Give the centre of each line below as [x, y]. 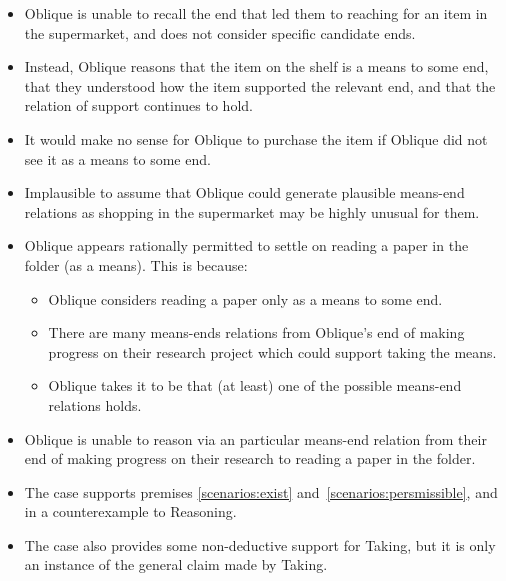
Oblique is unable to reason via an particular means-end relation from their [255, 438]
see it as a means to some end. [117, 158]
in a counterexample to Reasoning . [130, 511]
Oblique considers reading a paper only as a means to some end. [245, 298]
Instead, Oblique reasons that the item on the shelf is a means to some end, [256, 66]
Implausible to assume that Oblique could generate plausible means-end [244, 192]
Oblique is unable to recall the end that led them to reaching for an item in [256, 13]
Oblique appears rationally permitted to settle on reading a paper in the [246, 245]
